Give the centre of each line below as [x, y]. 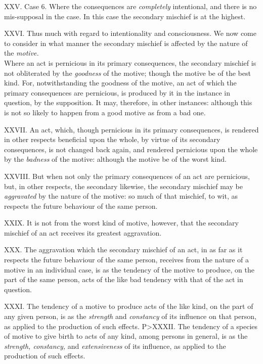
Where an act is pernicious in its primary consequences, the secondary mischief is [130, 62]
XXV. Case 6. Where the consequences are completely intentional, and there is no [130, 6]
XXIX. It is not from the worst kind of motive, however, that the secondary [121, 223]
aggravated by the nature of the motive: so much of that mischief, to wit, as [121, 196]
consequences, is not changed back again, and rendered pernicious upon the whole [131, 149]
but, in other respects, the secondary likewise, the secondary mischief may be [123, 186]
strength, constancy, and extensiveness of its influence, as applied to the [115, 346]
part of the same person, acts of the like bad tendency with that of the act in [124, 279]
